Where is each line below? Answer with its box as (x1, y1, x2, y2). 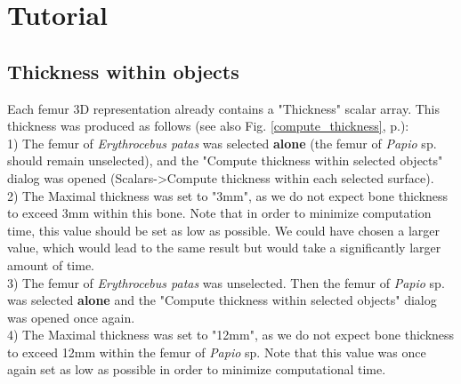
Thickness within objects (7, 57, 239, 84)
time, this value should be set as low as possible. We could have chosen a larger (7, 220, 440, 239)
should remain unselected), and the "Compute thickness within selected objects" (7, 151, 443, 170)
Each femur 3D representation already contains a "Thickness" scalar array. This (7, 99, 441, 117)
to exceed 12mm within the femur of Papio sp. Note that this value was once (7, 342, 426, 361)
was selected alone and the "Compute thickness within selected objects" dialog (7, 291, 437, 309)
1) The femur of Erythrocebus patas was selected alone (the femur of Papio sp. (7, 133, 437, 152)
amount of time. (7, 255, 94, 274)
